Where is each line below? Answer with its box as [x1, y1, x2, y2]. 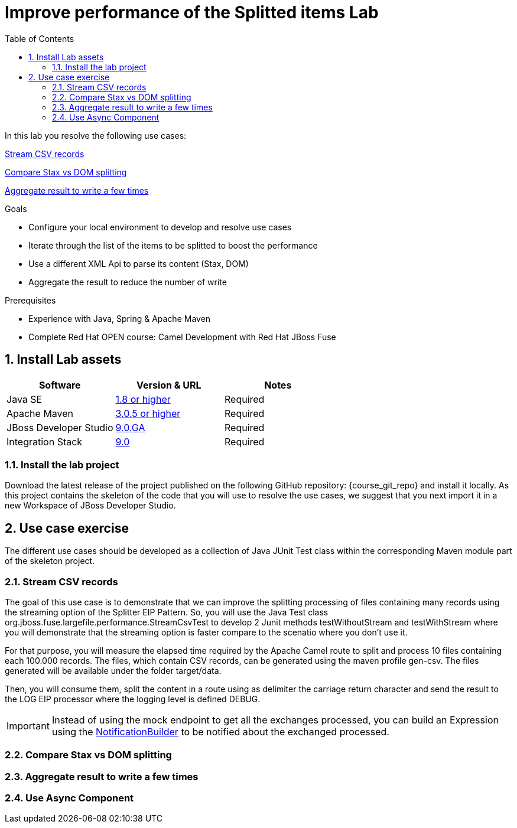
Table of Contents [5, 33, 74, 44]
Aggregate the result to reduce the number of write [28, 276, 227, 287]
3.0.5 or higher [115, 407, 181, 419]
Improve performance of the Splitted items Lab [5, 2, 379, 22]
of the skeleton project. [5, 556, 95, 566]
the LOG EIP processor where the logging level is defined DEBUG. [5, 693, 261, 704]
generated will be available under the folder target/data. [5, 665, 222, 676]
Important [6, 719, 50, 732]
